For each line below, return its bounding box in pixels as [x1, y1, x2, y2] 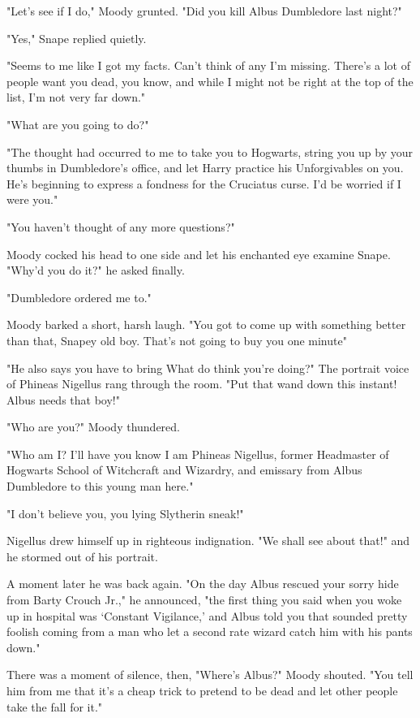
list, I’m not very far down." [6, 89, 146, 106]
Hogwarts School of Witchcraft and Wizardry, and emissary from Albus [6, 461, 362, 478]
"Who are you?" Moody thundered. [6, 418, 180, 435]
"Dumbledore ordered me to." [6, 288, 152, 305]
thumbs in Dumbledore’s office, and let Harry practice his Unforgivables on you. [6, 159, 404, 176]
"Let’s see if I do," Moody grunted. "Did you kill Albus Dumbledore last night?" [6, 2, 402, 19]
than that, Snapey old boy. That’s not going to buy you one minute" [6, 331, 347, 348]
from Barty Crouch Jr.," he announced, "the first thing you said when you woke [6, 591, 402, 608]
